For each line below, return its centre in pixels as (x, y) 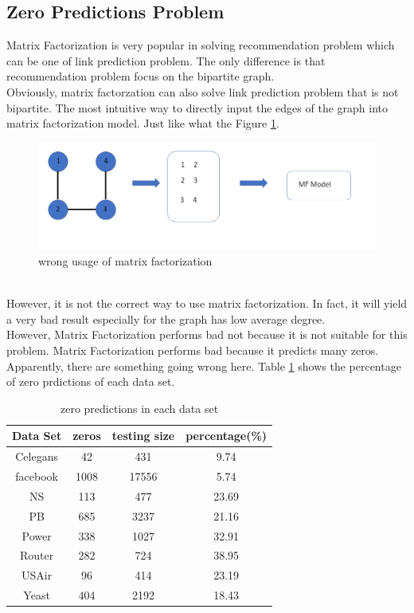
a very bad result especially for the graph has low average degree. (166, 318)
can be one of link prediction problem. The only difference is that (166, 60)
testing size (143, 436)
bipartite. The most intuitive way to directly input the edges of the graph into (197, 107)
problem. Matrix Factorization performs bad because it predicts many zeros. (193, 350)
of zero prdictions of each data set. (91, 381)
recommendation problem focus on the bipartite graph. (141, 76)
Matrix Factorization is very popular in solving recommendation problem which (201, 45)
